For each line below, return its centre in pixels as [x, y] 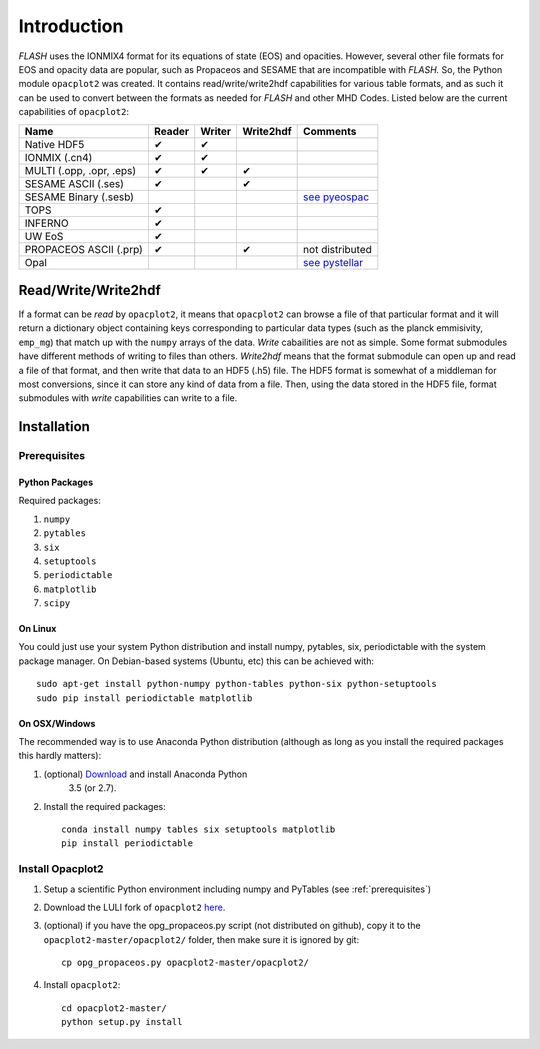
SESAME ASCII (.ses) [74, 183]
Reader [171, 131]
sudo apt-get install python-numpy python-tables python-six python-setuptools [236, 684]
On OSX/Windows [57, 723]
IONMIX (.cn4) [58, 157]
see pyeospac [336, 197]
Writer [216, 131]
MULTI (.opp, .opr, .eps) [80, 170]
